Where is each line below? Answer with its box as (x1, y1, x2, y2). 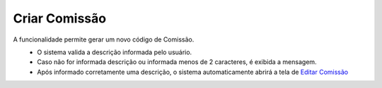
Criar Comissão (13, 11, 106, 26)
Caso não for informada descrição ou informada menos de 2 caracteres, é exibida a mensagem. (37, 58, 318, 66)
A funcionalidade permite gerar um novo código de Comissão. (13, 35, 195, 44)
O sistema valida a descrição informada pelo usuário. (37, 48, 192, 56)
